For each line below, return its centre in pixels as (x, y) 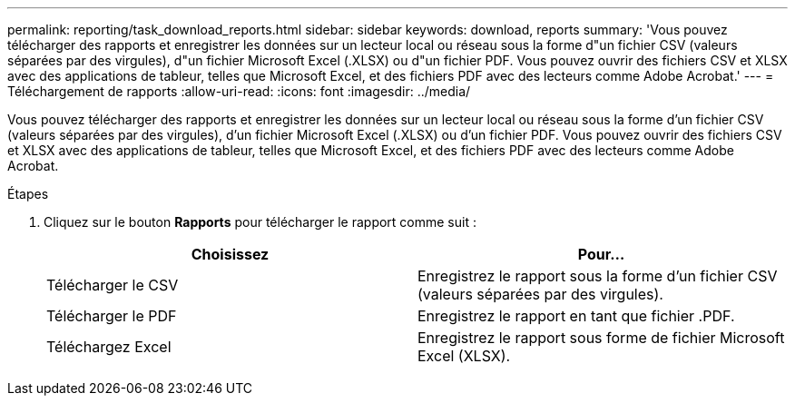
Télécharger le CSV (113, 285)
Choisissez (230, 254)
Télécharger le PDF (112, 316)
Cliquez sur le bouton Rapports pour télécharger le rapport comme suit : (260, 222)
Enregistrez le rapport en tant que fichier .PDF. (576, 316)
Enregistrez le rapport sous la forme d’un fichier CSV (598, 276)
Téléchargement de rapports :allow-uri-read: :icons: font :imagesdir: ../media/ (239, 91)
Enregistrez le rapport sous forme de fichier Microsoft (601, 338)
